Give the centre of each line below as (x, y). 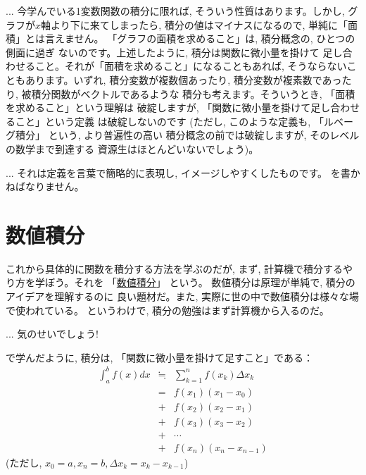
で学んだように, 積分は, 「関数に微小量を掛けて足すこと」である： (159, 357)
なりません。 (55, 186)
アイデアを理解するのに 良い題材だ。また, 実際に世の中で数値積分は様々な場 (183, 296)
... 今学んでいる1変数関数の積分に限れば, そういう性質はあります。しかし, (175, 11)
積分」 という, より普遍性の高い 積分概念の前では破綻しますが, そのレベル (187, 135)
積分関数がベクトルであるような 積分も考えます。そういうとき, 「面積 (193, 93)
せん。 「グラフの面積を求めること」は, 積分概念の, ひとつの (215, 38)
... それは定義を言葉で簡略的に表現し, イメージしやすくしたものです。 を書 (178, 172)
